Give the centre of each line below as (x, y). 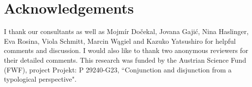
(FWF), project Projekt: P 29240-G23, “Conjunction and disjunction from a (118, 69)
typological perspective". (40, 79)
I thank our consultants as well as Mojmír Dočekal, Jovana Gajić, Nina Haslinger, (126, 31)
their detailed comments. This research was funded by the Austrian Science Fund (125, 60)
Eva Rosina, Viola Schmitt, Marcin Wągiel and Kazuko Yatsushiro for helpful (120, 41)
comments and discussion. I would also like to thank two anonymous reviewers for (126, 50)
